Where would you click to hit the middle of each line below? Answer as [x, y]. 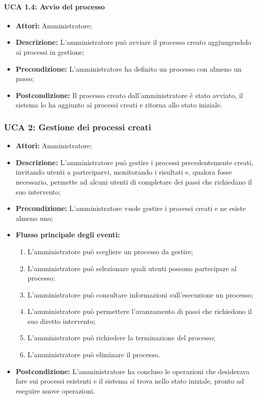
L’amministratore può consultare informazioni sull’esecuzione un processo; [140, 294]
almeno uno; [34, 218]
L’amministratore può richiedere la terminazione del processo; [122, 338]
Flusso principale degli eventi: [68, 235]
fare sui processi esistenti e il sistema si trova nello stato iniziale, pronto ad [130, 381]
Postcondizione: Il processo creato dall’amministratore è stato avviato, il [129, 95]
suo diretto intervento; [61, 321]
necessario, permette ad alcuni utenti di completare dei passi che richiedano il [134, 181]
